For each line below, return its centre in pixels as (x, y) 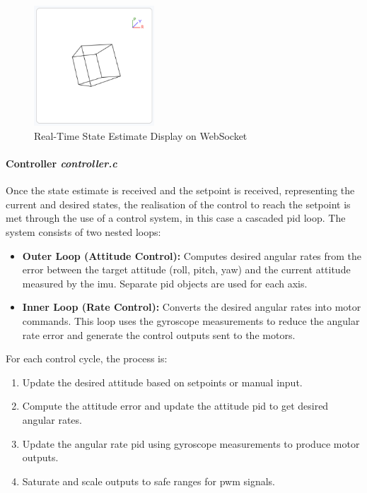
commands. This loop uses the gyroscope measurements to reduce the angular (191, 321)
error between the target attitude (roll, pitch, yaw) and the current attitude (186, 269)
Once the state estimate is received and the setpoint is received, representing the (180, 190)
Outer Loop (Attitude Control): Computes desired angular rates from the (192, 255)
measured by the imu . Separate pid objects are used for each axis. (165, 283)
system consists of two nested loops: (83, 232)
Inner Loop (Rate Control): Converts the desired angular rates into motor (192, 307)
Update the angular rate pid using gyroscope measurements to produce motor (191, 443)
